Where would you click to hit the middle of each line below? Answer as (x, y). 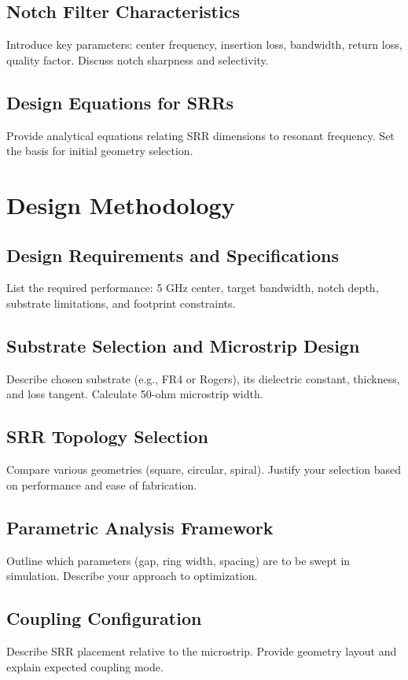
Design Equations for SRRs (120, 102)
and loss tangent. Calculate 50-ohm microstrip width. (135, 394)
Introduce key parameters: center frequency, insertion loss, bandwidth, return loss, (204, 44)
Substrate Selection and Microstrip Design (183, 345)
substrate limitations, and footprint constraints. (121, 303)
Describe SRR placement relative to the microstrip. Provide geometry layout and (202, 650)
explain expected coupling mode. (85, 666)
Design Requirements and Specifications (173, 255)
